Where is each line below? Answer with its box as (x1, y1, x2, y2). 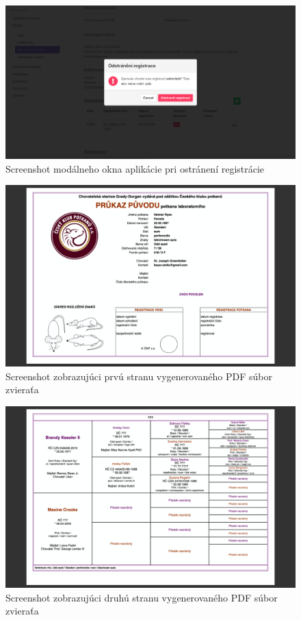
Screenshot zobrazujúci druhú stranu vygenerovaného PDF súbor (5, 590, 278, 604)
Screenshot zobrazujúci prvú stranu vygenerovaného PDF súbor (5, 369, 272, 383)
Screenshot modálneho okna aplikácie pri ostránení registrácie (5, 161, 265, 175)
